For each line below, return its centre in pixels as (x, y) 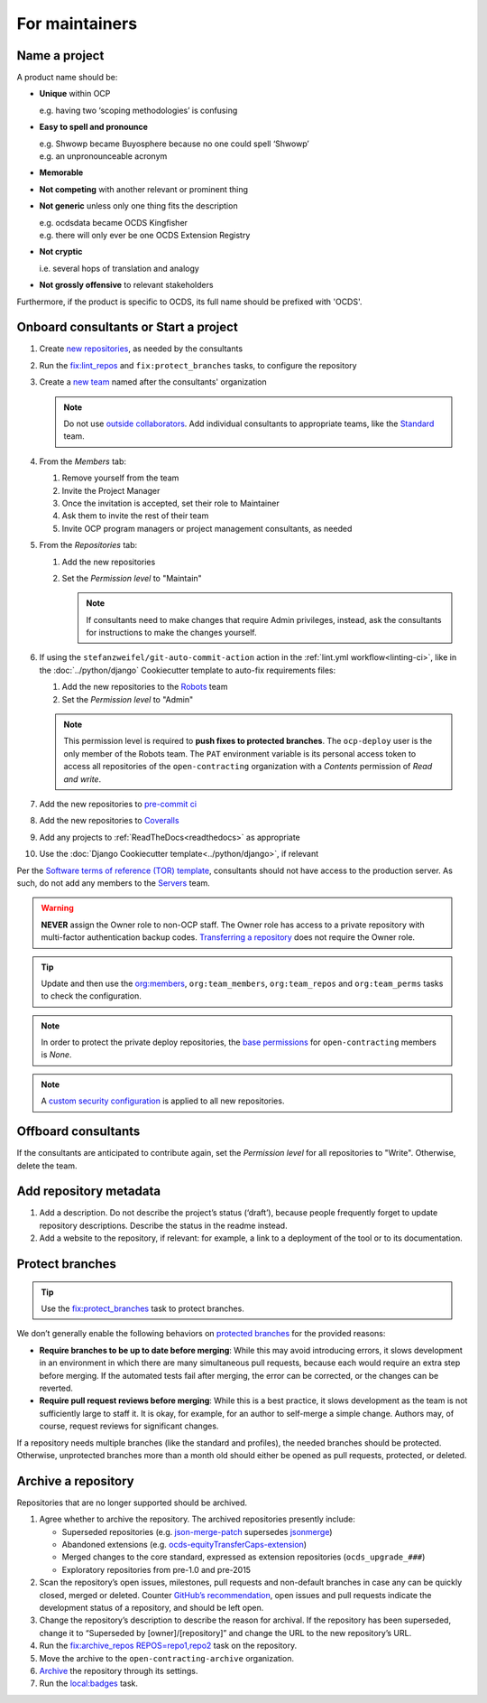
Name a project (60, 56)
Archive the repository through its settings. (119, 1670)
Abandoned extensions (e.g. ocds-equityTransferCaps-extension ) (184, 1545)
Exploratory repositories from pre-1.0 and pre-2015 (156, 1569)
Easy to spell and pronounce (94, 127)
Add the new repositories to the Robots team (145, 687)
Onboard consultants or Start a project (127, 327)
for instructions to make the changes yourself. (171, 633)
